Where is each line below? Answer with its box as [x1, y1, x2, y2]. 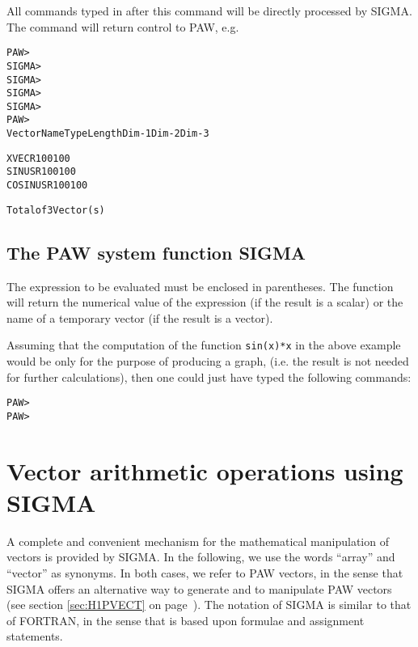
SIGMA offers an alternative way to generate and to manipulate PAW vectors [6, 580, 392, 597]
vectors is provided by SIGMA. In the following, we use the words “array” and [6, 548, 395, 565]
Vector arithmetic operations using [6, 454, 403, 487]
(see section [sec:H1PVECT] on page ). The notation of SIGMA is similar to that [6, 596, 412, 613]
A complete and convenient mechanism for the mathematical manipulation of [6, 532, 389, 549]
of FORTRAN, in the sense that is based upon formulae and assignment [6, 611, 365, 628]
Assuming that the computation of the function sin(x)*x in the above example [6, 336, 401, 353]
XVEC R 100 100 [6, 152, 70, 164]
